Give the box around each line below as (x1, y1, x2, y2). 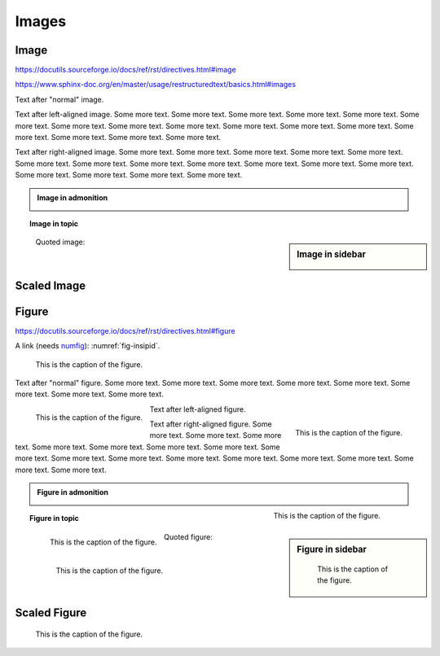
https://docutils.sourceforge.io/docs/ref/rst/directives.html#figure (15, 326, 235, 335)
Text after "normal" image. (15, 94, 104, 104)
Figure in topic (29, 514, 79, 523)
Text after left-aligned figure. (149, 404, 246, 414)
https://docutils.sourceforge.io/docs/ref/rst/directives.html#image (15, 65, 236, 75)
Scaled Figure (15, 606, 87, 620)
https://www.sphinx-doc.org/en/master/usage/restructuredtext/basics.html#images (15, 80, 297, 90)
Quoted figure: (164, 531, 213, 541)
